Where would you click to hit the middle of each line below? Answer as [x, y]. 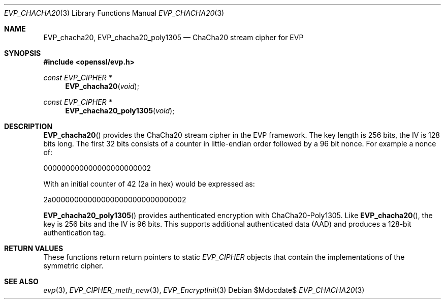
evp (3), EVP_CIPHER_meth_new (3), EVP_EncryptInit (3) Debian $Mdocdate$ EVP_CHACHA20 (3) [204, 290]
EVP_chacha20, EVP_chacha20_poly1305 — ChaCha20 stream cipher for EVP [173, 37]
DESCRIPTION [28, 126]
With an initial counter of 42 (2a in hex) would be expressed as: [149, 184]
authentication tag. [75, 233]
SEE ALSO [21, 281]
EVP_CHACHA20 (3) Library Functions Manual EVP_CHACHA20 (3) [114, 13]
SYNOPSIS [23, 53]
